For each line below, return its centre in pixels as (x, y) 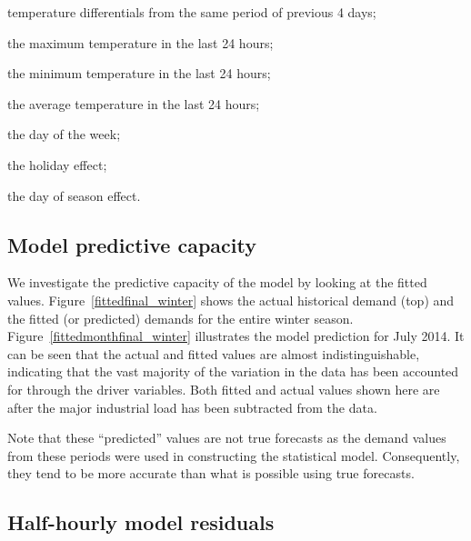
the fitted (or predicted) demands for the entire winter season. (180, 318)
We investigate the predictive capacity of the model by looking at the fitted (217, 282)
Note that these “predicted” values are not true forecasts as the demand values (227, 438)
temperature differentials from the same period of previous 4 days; (192, 12)
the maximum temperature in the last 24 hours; (140, 42)
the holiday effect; (57, 164)
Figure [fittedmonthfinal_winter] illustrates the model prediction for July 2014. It (236, 336)
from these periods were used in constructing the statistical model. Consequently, (234, 455)
